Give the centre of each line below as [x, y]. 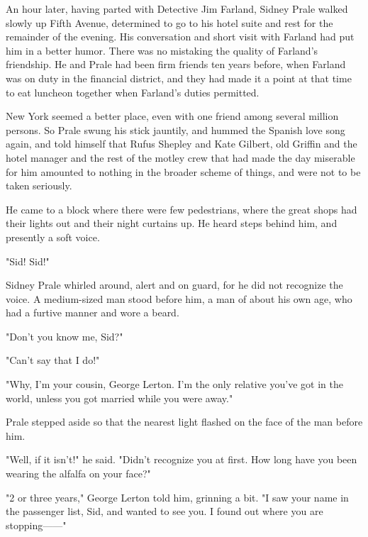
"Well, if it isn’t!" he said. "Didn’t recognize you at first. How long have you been [182, 459]
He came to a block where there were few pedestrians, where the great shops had [182, 209]
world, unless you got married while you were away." [119, 398]
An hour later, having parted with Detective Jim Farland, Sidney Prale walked [177, 9]
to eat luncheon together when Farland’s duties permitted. [133, 92]
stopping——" [36, 525]
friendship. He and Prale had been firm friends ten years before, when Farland [176, 64]
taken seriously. [39, 186]
